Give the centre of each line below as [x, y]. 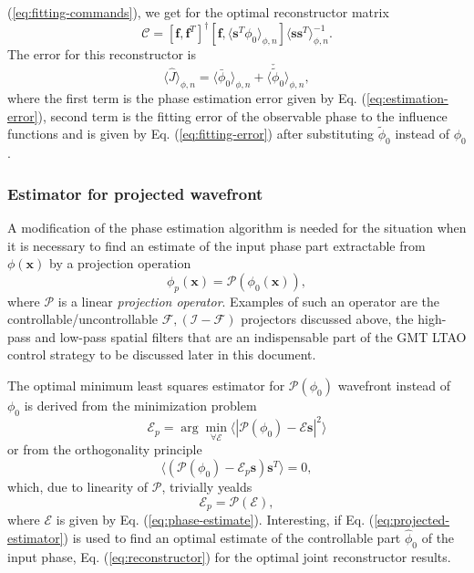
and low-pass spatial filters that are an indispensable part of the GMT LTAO [251, 336]
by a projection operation [120, 263]
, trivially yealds [207, 486]
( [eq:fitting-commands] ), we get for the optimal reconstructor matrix [198, 12]
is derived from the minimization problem [140, 405]
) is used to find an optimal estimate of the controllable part [232, 537]
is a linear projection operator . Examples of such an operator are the [249, 301]
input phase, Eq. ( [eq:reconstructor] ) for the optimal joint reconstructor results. [229, 556]
